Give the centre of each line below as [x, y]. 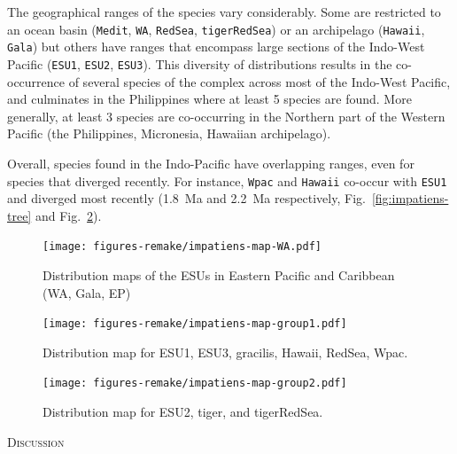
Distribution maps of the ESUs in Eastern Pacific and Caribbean [219, 275]
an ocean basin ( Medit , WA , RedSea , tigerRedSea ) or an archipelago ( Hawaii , [216, 29]
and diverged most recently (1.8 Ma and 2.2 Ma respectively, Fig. [186, 198]
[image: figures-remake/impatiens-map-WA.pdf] [182, 247]
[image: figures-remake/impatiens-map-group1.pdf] [195, 324]
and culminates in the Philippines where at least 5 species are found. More [209, 99]
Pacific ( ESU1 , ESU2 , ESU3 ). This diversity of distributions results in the [200, 63]
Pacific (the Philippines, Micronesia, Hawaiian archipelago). [169, 133]
